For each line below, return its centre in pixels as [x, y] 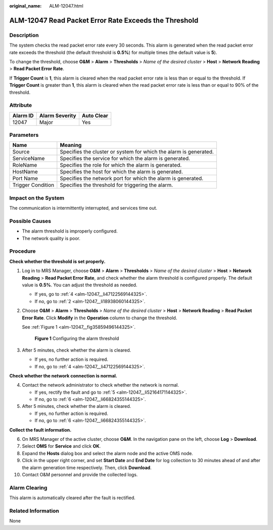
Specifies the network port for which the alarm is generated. [132, 178]
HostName [25, 172]
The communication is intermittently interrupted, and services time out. [83, 208]
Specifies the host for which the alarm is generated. [121, 172]
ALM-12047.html [66, 6]
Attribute [21, 105]
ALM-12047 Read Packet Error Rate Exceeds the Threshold [104, 20]
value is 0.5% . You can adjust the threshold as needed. [80, 285]
